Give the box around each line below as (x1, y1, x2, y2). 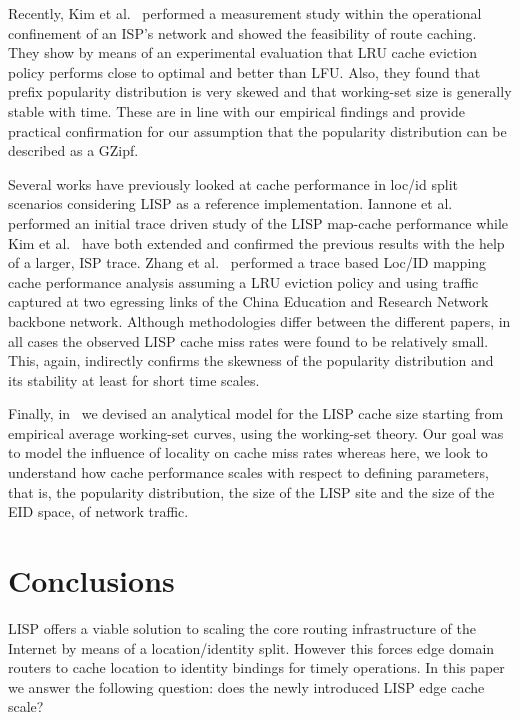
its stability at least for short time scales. (8, 369, 260, 390)
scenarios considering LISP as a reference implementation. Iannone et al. (8, 193, 453, 214)
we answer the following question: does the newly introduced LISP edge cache (8, 676, 485, 697)
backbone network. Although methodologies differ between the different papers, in (8, 310, 511, 331)
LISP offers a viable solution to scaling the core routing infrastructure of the (8, 617, 477, 638)
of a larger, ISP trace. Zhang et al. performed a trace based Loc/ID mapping (8, 252, 487, 273)
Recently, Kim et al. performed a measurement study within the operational (8, 3, 482, 23)
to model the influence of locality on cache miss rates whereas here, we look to (8, 442, 488, 463)
